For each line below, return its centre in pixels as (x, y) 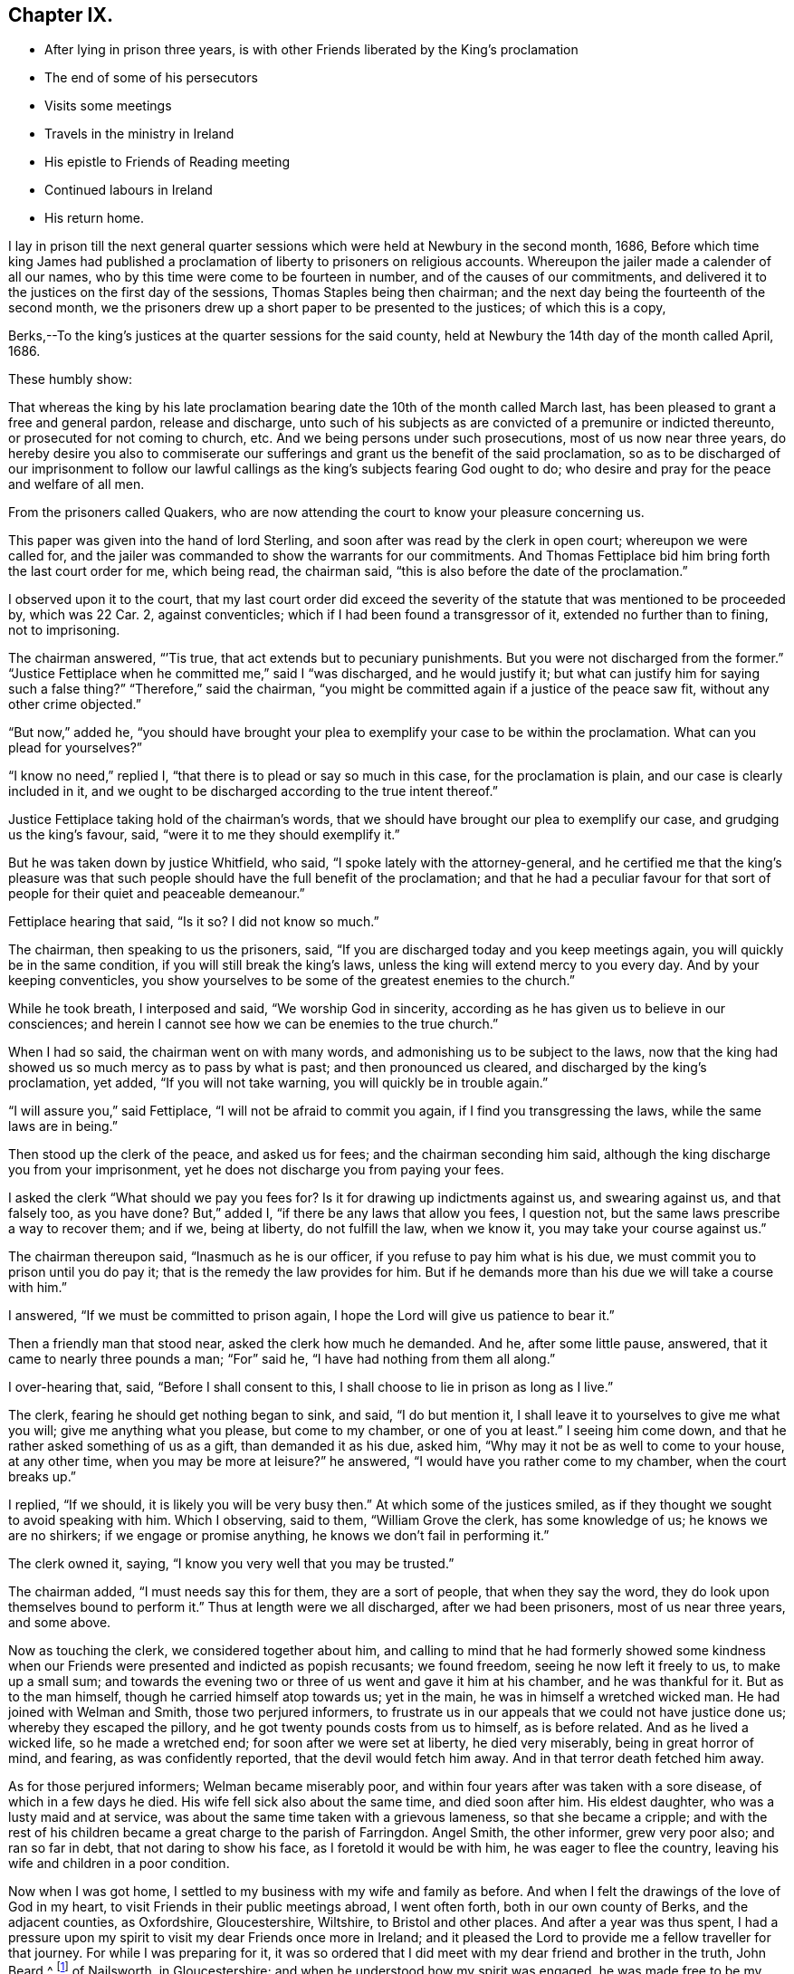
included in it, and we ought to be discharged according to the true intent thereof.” (253, 791)
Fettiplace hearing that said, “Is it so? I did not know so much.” (194, 922)
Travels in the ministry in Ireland (139, 134)
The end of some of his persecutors (151, 78)
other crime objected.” (75, 704)
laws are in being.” (63, 1126)
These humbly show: (70, 379)
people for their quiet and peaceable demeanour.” (157, 894)
